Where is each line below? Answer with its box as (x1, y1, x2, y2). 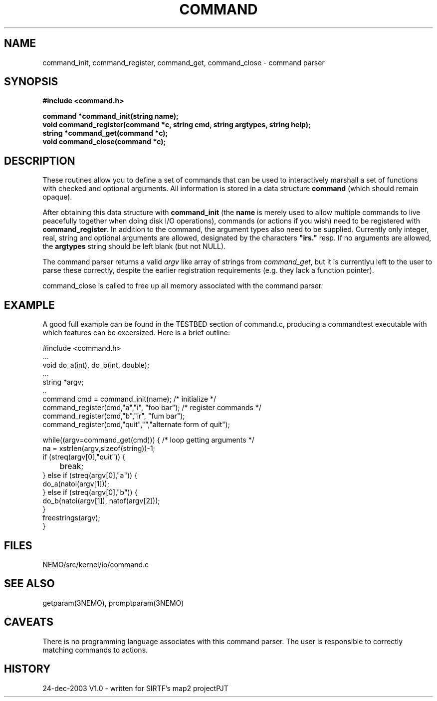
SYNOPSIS (4, 75, 58, 88)
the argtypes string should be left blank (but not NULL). (42, 242, 226, 251)
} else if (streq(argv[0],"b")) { (42, 488, 138, 497)
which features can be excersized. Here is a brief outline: (42, 328, 230, 337)
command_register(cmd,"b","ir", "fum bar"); (42, 412, 185, 421)
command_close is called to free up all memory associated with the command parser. (42, 281, 323, 290)
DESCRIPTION (4, 154, 75, 167)
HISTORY (4, 663, 51, 676)
